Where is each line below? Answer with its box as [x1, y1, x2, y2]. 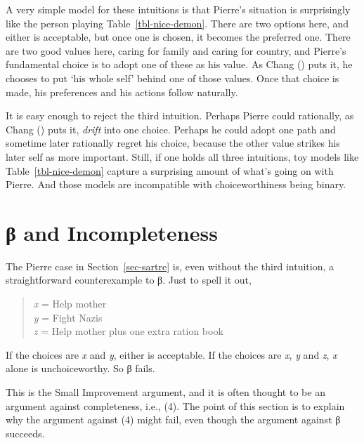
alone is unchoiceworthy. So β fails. [6, 361, 155, 376]
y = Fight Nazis [33, 310, 103, 324]
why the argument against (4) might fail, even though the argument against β [6, 412, 341, 427]
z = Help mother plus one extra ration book [33, 324, 223, 338]
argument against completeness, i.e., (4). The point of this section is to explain [6, 398, 345, 413]
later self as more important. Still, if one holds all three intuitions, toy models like [6, 149, 359, 164]
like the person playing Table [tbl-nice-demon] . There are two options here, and [6, 15, 349, 30]
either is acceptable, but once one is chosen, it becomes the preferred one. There [6, 29, 351, 44]
